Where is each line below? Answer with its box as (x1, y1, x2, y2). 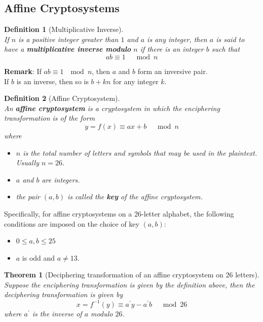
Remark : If (4, 65, 42, 76)
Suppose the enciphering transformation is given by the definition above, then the (4, 279, 255, 290)
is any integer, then (147, 33, 207, 44)
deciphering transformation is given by (4, 289, 123, 300)
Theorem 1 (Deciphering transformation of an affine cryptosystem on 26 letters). (4, 269, 259, 280)
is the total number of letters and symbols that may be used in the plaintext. (23, 147, 257, 158)
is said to (216, 33, 245, 44)
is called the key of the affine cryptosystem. (67, 191, 203, 202)
